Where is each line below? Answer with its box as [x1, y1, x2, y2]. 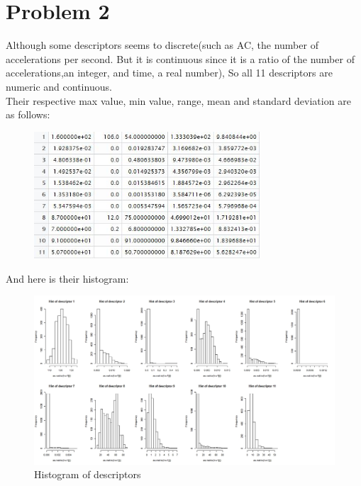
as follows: [6, 107, 50, 122]
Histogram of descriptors [34, 467, 141, 482]
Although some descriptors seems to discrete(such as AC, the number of [6, 38, 318, 52]
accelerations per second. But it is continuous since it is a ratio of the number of [6, 51, 355, 66]
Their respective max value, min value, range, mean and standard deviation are [6, 93, 351, 108]
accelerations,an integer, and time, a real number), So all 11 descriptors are [6, 65, 333, 80]
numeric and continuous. [6, 79, 112, 94]
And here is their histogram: [6, 271, 129, 286]
